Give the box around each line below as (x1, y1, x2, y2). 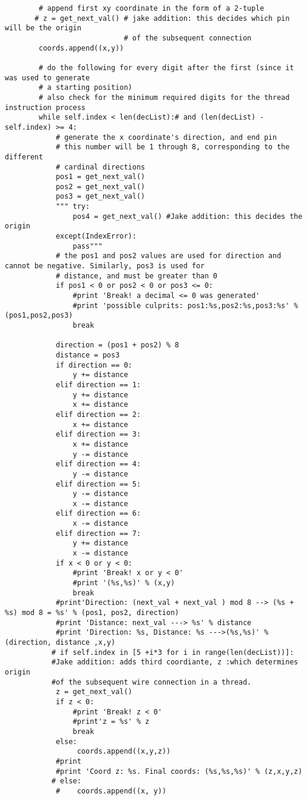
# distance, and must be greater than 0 (55, 271, 217, 280)
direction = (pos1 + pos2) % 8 (55, 341, 179, 350)
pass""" (72, 241, 103, 250)
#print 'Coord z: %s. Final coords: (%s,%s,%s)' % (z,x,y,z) (55, 767, 303, 776)
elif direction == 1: (55, 380, 141, 389)
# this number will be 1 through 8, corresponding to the (55, 143, 290, 152)
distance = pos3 (55, 350, 120, 359)
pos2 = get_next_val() (55, 182, 145, 191)
